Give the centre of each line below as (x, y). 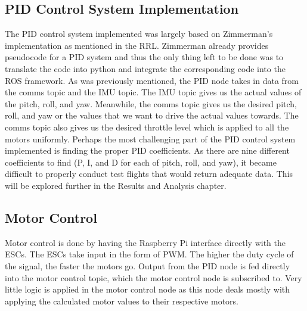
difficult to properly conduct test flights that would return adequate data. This (149, 174)
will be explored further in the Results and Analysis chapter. (116, 185)
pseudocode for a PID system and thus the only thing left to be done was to (144, 57)
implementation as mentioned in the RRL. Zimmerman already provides (137, 45)
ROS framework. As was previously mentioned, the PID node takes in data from (152, 80)
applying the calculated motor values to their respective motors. (122, 301)
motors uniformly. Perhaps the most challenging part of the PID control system (150, 139)
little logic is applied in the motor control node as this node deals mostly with (148, 289)
